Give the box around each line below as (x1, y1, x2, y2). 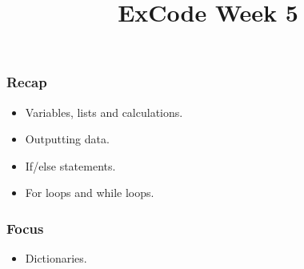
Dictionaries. (25, 250, 87, 267)
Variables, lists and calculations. (25, 103, 183, 120)
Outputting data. (25, 130, 110, 147)
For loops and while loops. (25, 184, 154, 201)
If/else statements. (25, 157, 116, 174)
